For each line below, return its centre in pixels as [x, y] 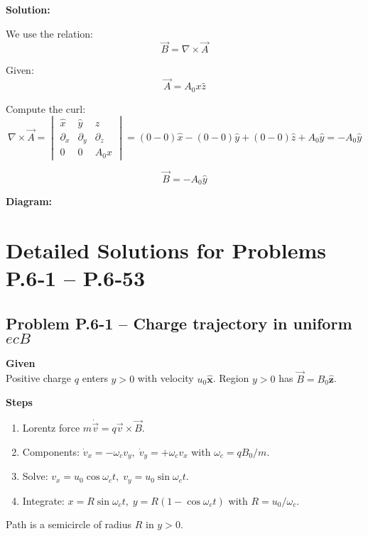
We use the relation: [50, 33]
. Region [231, 378]
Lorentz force [51, 428]
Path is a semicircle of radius [69, 524]
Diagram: [29, 201]
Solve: [35, 476]
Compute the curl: [46, 108]
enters [95, 378]
